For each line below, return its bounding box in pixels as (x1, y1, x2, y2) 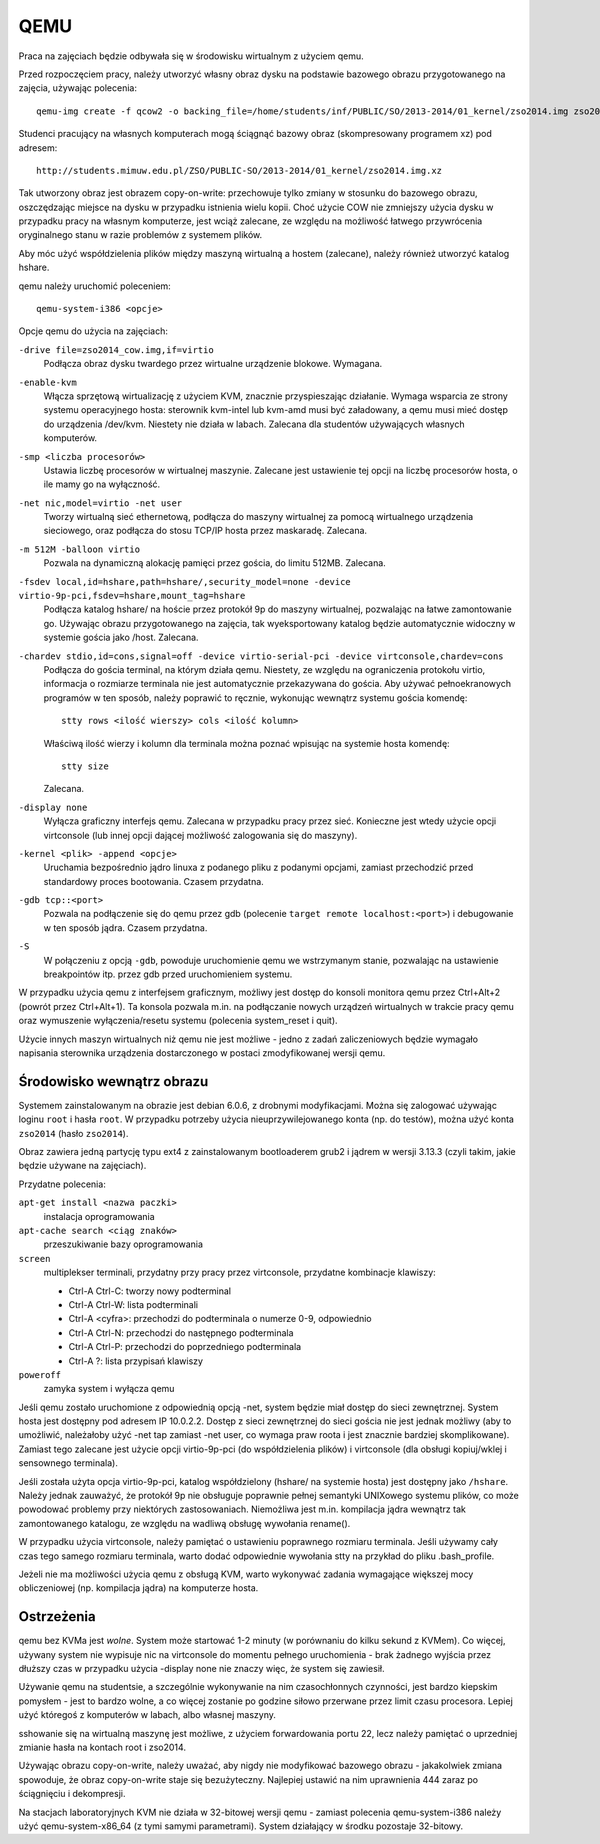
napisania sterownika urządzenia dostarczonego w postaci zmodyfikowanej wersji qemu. (18, 1046, 386, 1059)
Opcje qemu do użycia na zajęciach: (18, 325, 169, 337)
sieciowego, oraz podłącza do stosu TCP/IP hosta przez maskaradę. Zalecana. (43, 525, 368, 537)
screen (18, 1253, 51, 1264)
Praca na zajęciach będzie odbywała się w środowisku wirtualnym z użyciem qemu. (18, 50, 364, 62)
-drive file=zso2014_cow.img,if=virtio (18, 344, 214, 355)
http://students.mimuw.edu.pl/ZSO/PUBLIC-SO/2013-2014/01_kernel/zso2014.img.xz (36, 165, 443, 176)
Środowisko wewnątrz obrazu (18, 1073, 209, 1090)
